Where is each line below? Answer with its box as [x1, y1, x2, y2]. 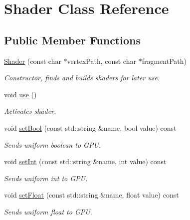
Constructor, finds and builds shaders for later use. [4, 72, 160, 83]
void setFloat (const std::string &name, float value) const [4, 190, 179, 200]
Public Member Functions [4, 32, 141, 47]
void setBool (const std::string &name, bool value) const [4, 122, 177, 133]
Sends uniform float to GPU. [4, 206, 92, 217]
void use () [4, 89, 37, 99]
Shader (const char [4, 55, 61, 66]
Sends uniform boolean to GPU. [4, 139, 101, 150]
